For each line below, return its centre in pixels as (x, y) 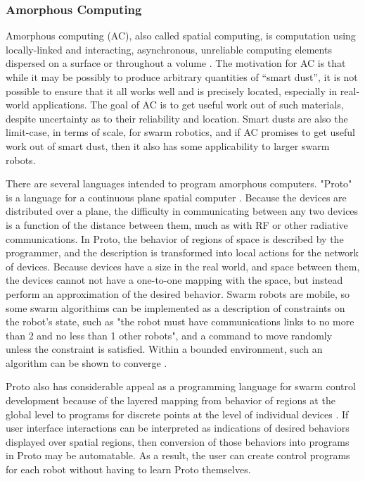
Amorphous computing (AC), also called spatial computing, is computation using (181, 36)
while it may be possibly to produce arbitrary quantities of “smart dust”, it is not (182, 77)
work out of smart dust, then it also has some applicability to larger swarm (168, 145)
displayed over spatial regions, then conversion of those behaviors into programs (178, 441)
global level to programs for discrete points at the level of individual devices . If (177, 414)
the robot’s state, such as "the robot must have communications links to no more (180, 321)
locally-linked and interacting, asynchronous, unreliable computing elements (169, 49)
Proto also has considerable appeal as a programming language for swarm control (181, 386)
